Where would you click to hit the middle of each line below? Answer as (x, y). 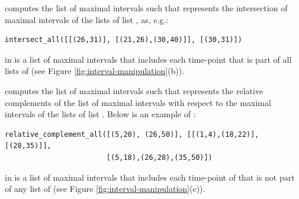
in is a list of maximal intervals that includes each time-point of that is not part (150, 177)
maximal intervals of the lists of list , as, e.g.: (87, 19)
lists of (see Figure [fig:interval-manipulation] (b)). (95, 71)
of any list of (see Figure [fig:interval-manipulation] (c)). (105, 189)
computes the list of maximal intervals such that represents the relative (134, 90)
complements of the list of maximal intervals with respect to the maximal (138, 102)
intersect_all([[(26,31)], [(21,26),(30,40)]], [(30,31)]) (123, 40)
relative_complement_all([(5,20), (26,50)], (94, 134)
